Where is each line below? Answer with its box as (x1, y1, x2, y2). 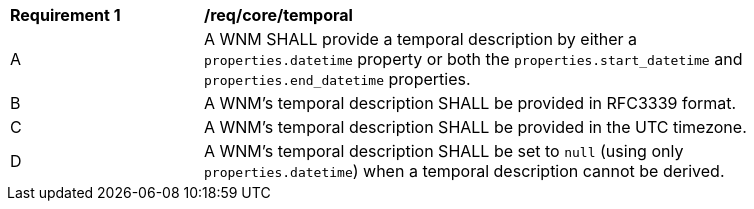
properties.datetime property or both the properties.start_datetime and (204, 49, 743, 69)
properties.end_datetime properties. (204, 69, 471, 89)
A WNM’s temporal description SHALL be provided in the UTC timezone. (204, 117, 747, 137)
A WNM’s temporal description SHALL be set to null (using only (204, 141, 684, 161)
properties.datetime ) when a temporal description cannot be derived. (204, 161, 725, 181)
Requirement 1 (10, 5, 121, 25)
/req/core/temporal (204, 5, 353, 25)
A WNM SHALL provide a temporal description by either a (204, 29, 638, 49)
